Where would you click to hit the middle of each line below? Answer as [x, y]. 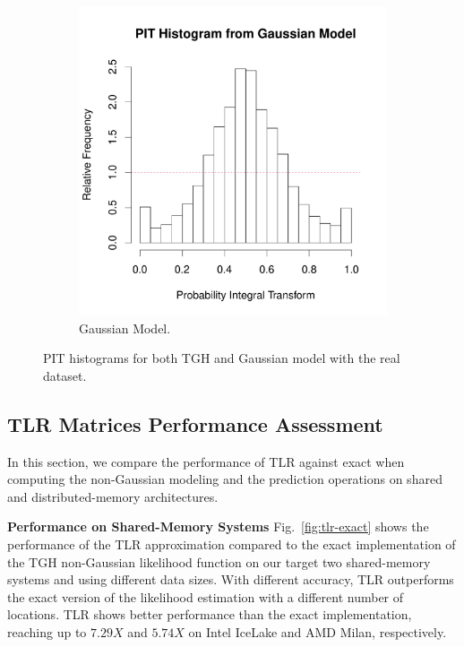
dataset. [65, 375]
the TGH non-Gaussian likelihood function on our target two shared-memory [219, 561]
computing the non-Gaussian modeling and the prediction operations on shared [225, 479]
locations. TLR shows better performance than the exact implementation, [210, 614]
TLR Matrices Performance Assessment [195, 423]
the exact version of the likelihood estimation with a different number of [206, 596]
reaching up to [47, 631]
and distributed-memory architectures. [113, 496]
